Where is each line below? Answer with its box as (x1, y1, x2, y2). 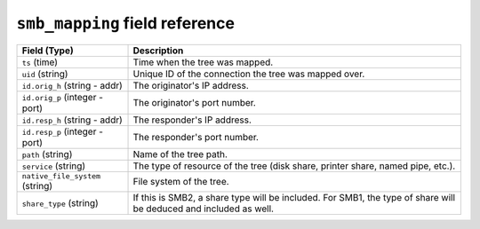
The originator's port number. (132, 96, 257, 108)
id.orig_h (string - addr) (21, 79, 124, 91)
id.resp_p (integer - (21, 125, 104, 138)
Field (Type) (21, 44, 75, 57)
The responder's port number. (132, 130, 260, 143)
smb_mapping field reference (16, 13, 236, 33)
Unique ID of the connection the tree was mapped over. (132, 67, 365, 80)
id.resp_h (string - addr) (21, 114, 124, 126)
